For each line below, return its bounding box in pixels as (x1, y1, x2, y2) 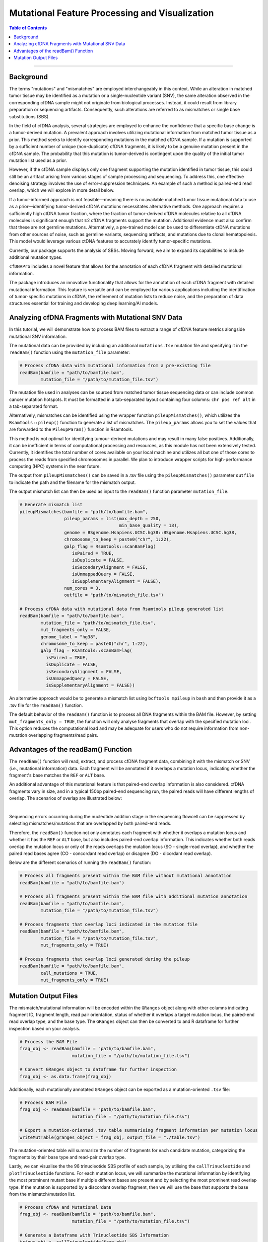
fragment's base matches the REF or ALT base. (9, 773, 106, 778)
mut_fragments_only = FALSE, (40, 627, 112, 633)
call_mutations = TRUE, (40, 970, 99, 976)
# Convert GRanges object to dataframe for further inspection (19, 1067, 177, 1073)
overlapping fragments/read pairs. (28, 732, 99, 738)
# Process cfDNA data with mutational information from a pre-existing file (19, 363, 211, 369)
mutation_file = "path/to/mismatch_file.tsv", (40, 620, 156, 625)
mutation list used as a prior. (9, 157, 67, 163)
